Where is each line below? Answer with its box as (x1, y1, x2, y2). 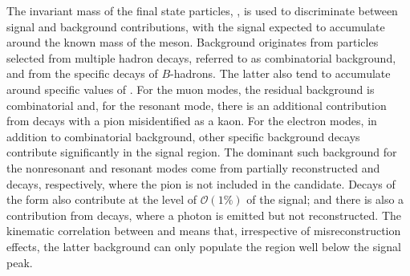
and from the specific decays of (6, 65, 158, 82)
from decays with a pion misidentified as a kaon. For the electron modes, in (6, 112, 377, 129)
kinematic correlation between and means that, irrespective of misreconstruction (6, 222, 401, 239)
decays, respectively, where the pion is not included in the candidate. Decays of (6, 175, 396, 192)
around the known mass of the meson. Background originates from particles (6, 34, 379, 51)
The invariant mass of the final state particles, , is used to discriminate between (6, 2, 398, 18)
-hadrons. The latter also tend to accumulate (170, 65, 391, 82)
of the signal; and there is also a (246, 191, 404, 208)
